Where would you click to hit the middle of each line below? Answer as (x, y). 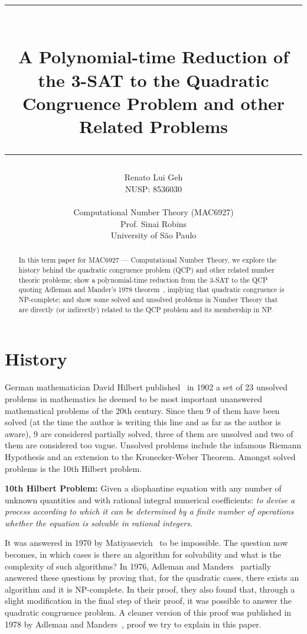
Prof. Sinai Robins (153, 223)
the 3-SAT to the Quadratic (153, 80)
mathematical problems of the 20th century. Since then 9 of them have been (142, 410)
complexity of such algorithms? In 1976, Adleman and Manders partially (138, 566)
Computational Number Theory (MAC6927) (153, 211)
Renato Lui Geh (153, 177)
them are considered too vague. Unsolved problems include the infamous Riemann (153, 445)
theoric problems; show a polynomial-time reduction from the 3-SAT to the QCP (143, 279)
